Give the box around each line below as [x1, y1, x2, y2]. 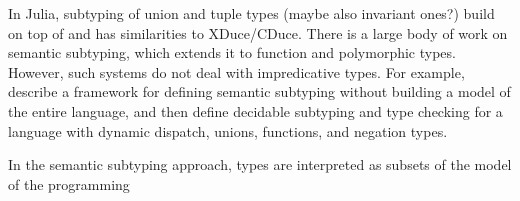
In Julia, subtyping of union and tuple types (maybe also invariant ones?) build [8, 3, 495, 23]
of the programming [8, 173, 130, 194]
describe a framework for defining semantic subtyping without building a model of [8, 81, 511, 102]
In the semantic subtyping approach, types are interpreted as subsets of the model [8, 154, 512, 175]
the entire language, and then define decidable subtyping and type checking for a [8, 100, 503, 121]
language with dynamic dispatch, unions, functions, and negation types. [8, 120, 448, 141]
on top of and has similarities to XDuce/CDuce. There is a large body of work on [8, 22, 508, 43]
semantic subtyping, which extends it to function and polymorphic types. [8, 42, 456, 63]
